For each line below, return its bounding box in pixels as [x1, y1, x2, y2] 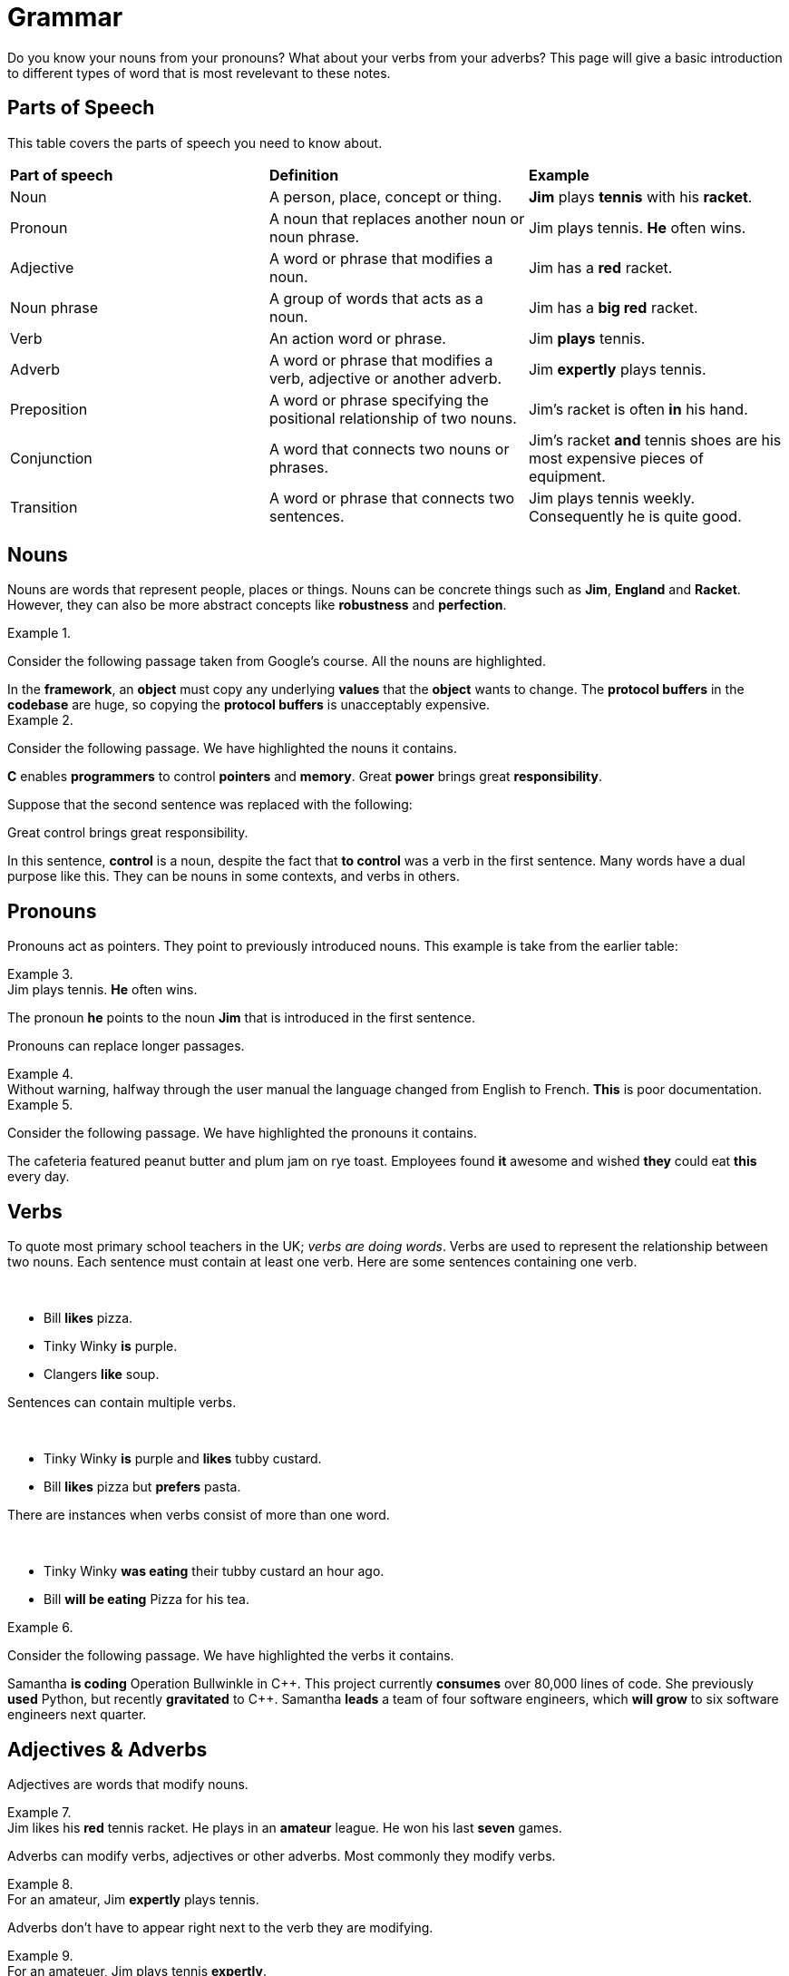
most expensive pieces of [528, 448, 704, 467]
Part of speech [10, 165, 113, 184]
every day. [7, 1169, 70, 1185]
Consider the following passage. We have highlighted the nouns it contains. [7, 740, 458, 757]
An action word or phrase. [268, 328, 446, 347]
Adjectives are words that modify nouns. [7, 1775, 248, 1792]
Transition [10, 497, 78, 516]
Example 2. [7, 712, 73, 729]
